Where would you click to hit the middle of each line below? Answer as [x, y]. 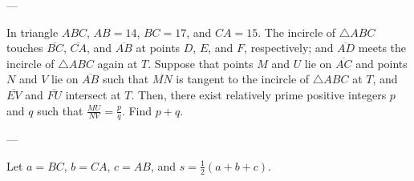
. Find [137, 110]
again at [118, 63]
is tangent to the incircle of [243, 79]
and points [382, 63]
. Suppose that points [201, 63]
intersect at [93, 94]
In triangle [32, 32]
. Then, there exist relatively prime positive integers [259, 94]
